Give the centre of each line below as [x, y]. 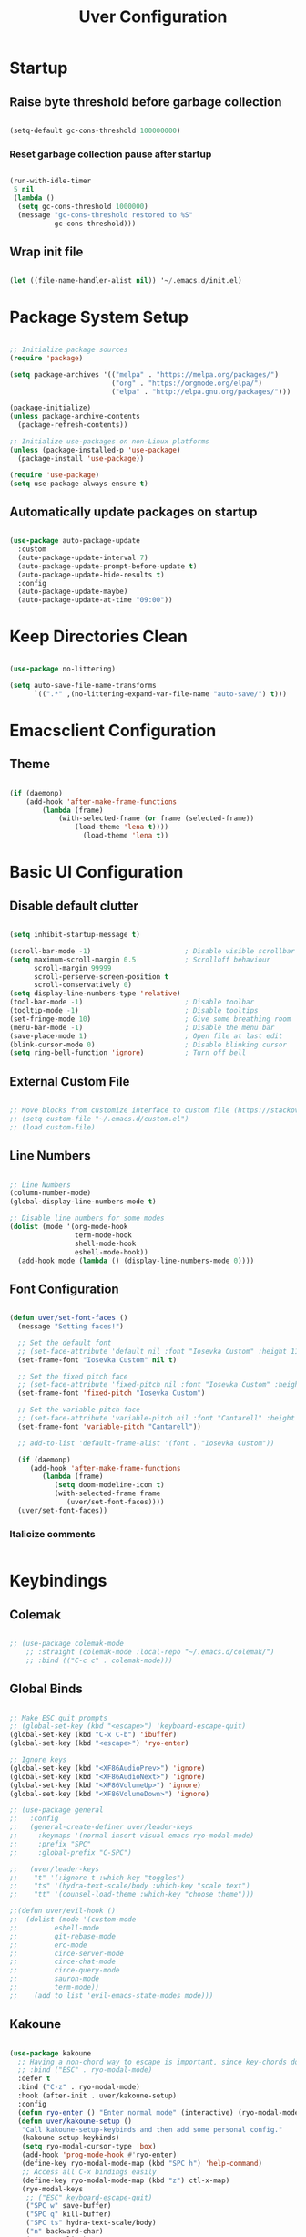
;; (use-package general [56, 1810]
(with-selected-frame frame [107, 1493]
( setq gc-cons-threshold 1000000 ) [83, 206]
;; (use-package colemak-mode [67, 1644]
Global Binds [46, 1689]
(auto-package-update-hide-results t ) [92, 575]
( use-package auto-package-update [75, 541]
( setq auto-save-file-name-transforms [83, 686]
